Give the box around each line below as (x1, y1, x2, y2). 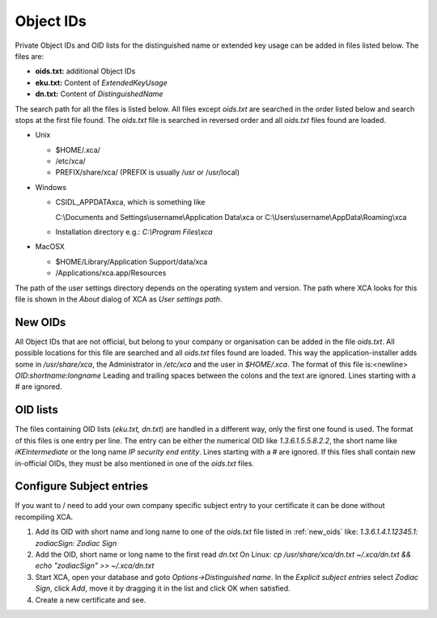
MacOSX (35, 242, 65, 252)
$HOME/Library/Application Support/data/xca (55, 256, 208, 266)
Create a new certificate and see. (35, 595, 146, 604)
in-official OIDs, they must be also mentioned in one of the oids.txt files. (15, 458, 255, 468)
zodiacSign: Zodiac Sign (35, 538, 117, 548)
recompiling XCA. (15, 512, 74, 522)
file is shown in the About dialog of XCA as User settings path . (15, 294, 223, 303)
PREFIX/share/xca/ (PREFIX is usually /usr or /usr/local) (55, 167, 240, 177)
